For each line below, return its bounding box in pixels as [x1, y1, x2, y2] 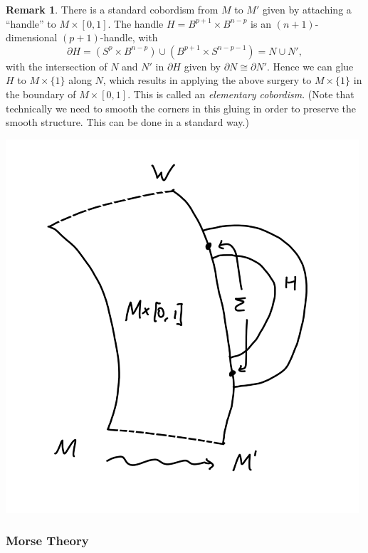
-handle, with [100, 30, 158, 45]
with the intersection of [6, 58, 107, 73]
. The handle [107, 16, 164, 31]
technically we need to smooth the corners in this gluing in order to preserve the [6, 100, 357, 115]
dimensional [6, 30, 58, 45]
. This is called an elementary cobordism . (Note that [127, 86, 354, 101]
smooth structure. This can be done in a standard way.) [6, 115, 249, 130]
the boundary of [6, 86, 76, 101]
